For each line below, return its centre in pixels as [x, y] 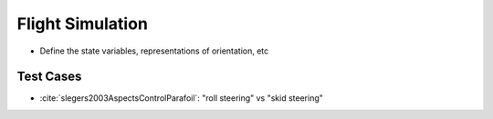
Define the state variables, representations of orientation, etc [154, 51]
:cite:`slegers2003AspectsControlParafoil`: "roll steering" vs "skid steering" [182, 98]
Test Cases [49, 77]
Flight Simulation [82, 24]
